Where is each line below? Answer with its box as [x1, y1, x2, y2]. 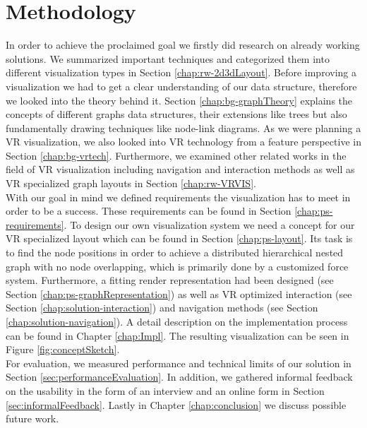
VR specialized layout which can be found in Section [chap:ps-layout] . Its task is [6, 231, 353, 246]
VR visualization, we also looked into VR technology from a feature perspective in [6, 134, 361, 149]
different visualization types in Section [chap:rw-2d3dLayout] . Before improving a [6, 65, 356, 80]
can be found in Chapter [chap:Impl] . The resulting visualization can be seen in [6, 328, 349, 343]
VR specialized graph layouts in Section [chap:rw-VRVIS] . [6, 176, 256, 191]
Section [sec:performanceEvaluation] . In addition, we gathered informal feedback [6, 369, 353, 384]
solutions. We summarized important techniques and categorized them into [6, 51, 330, 66]
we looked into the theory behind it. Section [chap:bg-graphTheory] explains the [6, 93, 353, 107]
